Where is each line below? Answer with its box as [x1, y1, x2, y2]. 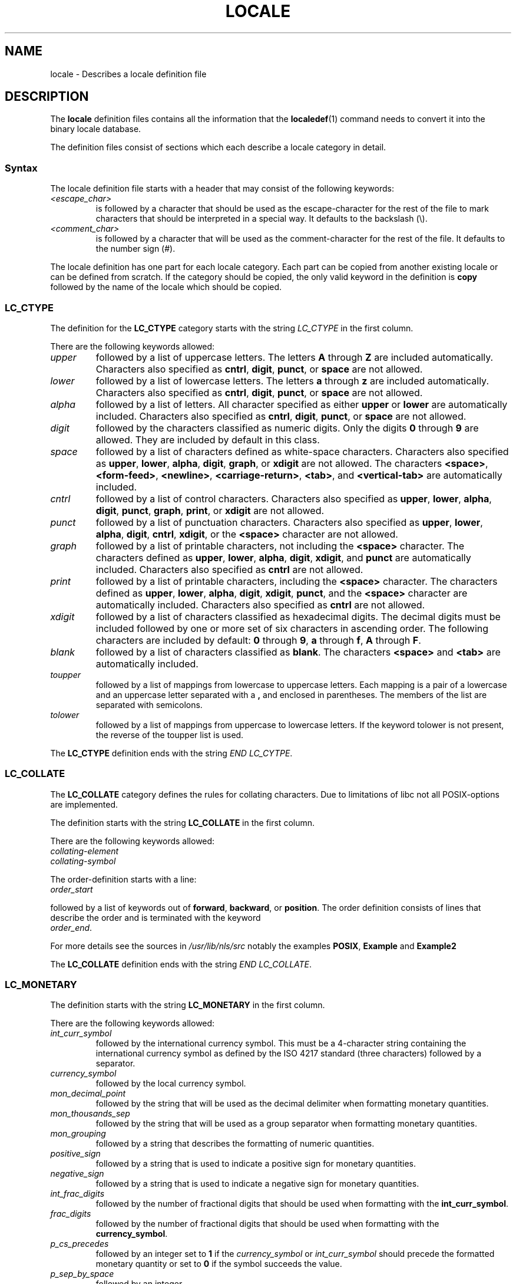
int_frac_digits [50, 1188, 105, 1199]
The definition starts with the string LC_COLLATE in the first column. [50, 817, 315, 828]
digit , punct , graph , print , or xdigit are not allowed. [95, 504, 325, 516]
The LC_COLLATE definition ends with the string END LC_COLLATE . [50, 959, 312, 969]
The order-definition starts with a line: [50, 874, 197, 884]
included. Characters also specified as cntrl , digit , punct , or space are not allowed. [95, 410, 467, 422]
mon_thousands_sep [50, 1108, 130, 1119]
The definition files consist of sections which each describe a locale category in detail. [50, 142, 386, 153]
